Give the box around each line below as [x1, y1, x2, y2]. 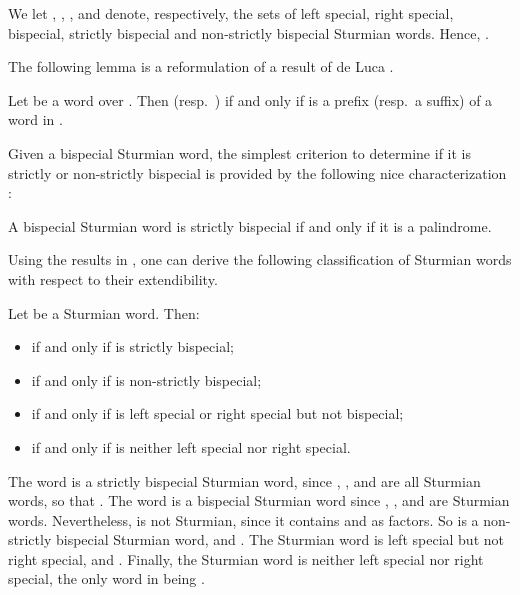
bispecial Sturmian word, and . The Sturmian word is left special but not [55, 529, 504, 550]
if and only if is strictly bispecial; [31, 336, 234, 357]
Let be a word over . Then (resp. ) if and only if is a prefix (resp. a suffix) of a [8, 89, 493, 110]
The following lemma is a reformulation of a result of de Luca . [8, 56, 394, 77]
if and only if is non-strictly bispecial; [31, 369, 262, 390]
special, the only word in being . [8, 568, 205, 589]
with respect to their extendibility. [8, 268, 218, 289]
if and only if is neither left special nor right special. [31, 436, 351, 457]
